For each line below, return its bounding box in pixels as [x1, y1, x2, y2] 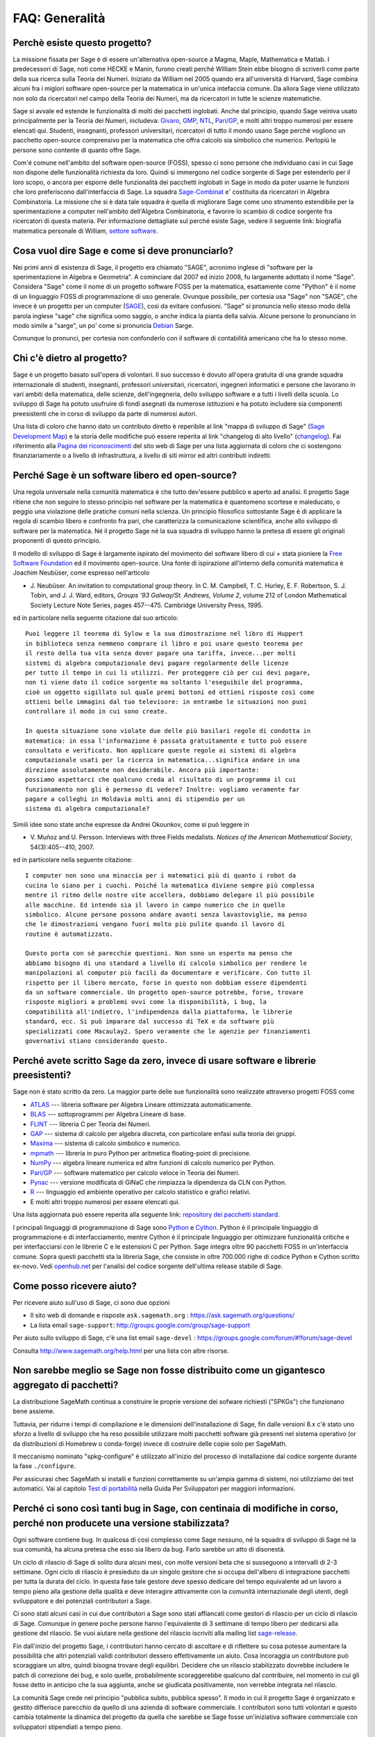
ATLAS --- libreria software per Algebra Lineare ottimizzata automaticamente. [30, 1100, 253, 1108]
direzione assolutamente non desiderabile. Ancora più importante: [25, 766, 260, 774]
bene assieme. [12, 1407, 55, 1415]
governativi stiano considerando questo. [25, 1037, 168, 1045]
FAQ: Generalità [12, 10, 106, 26]
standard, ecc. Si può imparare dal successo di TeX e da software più [25, 1018, 274, 1026]
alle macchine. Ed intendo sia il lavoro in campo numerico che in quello [25, 900, 285, 909]
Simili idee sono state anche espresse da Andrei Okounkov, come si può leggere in [12, 820, 249, 828]
